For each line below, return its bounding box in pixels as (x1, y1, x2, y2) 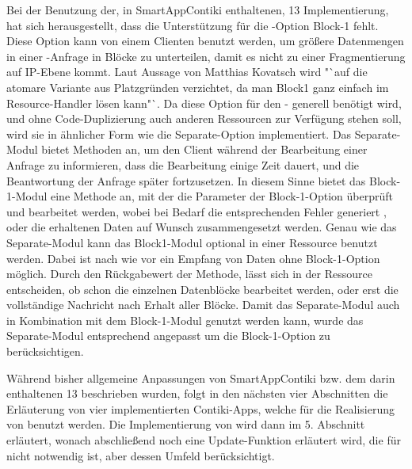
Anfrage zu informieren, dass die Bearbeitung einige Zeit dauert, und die (6, 156, 360, 173)
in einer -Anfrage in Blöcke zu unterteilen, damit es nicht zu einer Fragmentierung (6, 48, 406, 64)
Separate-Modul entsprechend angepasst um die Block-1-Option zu (6, 327, 330, 344)
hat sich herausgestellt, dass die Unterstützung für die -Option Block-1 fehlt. (6, 17, 379, 33)
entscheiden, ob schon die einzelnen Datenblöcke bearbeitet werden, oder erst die (6, 280, 399, 297)
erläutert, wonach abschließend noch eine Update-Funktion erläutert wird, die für (6, 432, 401, 448)
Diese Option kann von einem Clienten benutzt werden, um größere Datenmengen (6, 32, 404, 49)
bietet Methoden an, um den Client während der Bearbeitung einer (41, 141, 368, 158)
